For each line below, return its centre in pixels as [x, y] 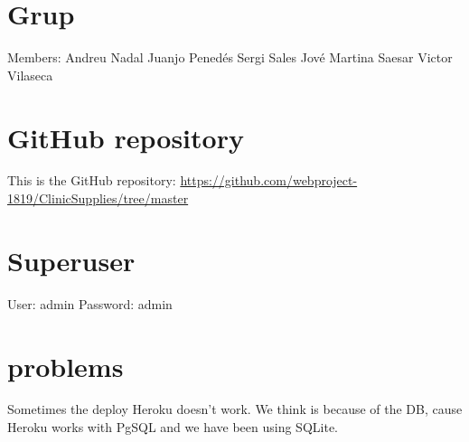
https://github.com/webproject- [269, 180]
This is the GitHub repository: [92, 180]
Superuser [71, 260]
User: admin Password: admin [90, 303]
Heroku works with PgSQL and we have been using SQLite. [173, 427]
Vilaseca [30, 75]
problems [66, 366]
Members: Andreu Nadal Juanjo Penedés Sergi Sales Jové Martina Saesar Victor [230, 57]
